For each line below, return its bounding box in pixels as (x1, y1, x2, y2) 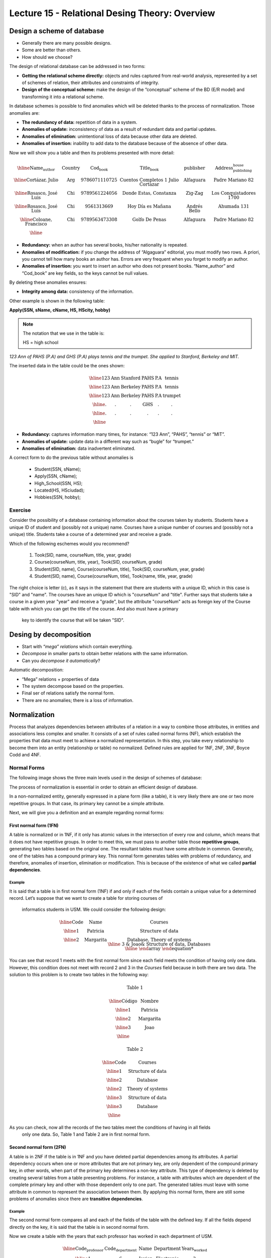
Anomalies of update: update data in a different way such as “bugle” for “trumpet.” (22, 438, 194, 444)
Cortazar (139, 182, 160, 187)
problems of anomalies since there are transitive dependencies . (9, 1196, 143, 1202)
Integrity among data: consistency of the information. (22, 288, 134, 294)
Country (62, 165, 80, 171)
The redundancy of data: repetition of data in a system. (22, 119, 138, 125)
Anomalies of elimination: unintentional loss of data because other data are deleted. (22, 133, 197, 139)
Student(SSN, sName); (34, 466, 81, 472)
